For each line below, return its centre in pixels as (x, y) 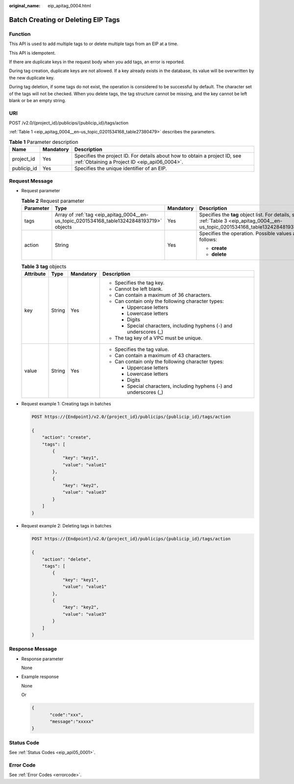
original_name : (25, 6)
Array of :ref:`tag (74, 214)
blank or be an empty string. (37, 100)
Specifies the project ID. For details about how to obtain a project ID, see (158, 156)
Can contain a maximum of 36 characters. (163, 295)
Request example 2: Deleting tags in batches (66, 525)
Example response (40, 677)
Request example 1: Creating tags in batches (66, 404)
